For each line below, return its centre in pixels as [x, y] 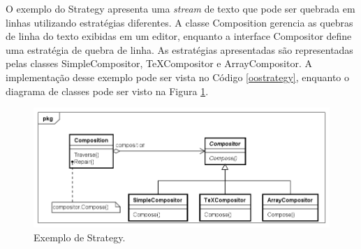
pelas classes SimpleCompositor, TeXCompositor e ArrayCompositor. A [159, 63]
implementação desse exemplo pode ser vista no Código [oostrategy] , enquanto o [177, 77]
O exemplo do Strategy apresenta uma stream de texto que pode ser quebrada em [180, 8]
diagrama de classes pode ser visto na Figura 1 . [107, 91]
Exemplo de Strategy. [80, 237]
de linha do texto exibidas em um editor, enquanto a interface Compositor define [179, 36]
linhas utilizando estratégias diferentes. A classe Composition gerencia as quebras [179, 22]
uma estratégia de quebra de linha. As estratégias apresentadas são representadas [179, 49]
